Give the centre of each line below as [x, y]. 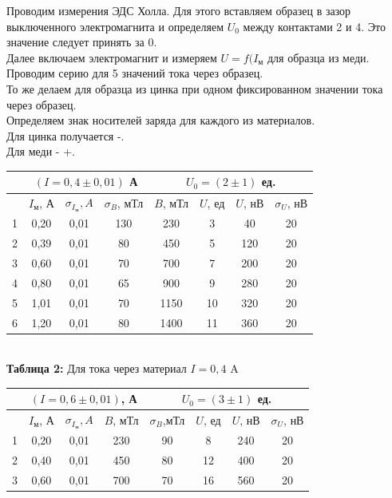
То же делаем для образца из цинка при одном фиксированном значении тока [195, 88]
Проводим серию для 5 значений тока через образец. [135, 73]
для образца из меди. [318, 57]
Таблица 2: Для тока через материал [97, 368]
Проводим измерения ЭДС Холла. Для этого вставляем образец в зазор [179, 10]
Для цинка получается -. [65, 135]
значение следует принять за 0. [82, 42]
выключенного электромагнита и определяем [115, 26]
